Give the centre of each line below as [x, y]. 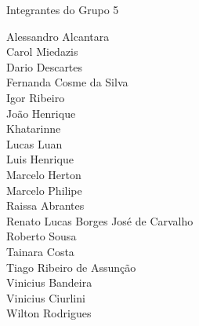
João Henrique [41, 113]
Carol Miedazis [42, 51]
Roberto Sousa [42, 236]
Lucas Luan [34, 143]
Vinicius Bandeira [49, 282]
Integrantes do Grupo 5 [63, 9]
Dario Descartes [45, 66]
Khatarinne [34, 128]
